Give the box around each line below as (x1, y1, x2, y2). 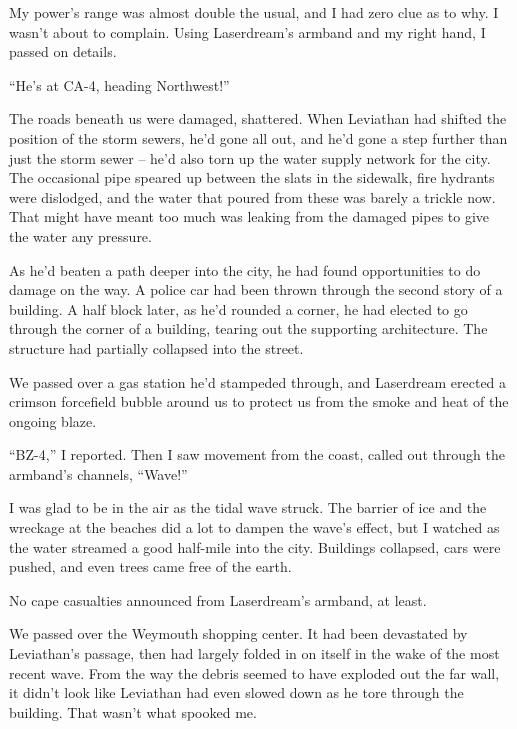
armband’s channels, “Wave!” (9, 463, 188, 484)
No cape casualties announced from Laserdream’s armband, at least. (9, 589, 427, 610)
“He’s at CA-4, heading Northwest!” (9, 74, 230, 95)
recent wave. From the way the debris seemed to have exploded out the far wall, (9, 662, 500, 683)
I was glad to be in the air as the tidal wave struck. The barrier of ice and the (9, 497, 487, 518)
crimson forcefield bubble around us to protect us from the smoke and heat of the (9, 391, 509, 412)
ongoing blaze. (9, 410, 97, 431)
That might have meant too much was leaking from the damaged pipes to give (9, 206, 490, 227)
